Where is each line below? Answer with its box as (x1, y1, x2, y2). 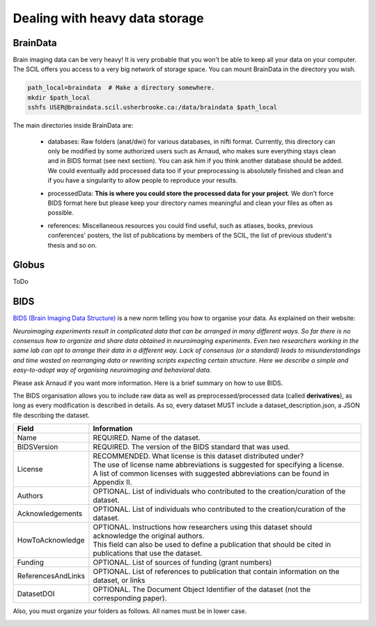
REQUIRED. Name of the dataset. (93, 433, 201, 443)
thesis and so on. (47, 241, 97, 249)
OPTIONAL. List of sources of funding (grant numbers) (93, 558, 272, 568)
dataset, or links (93, 575, 146, 585)
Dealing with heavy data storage (13, 10, 205, 26)
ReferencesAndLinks (17, 571, 86, 581)
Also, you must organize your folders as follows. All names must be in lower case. (13, 607, 247, 615)
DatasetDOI (17, 589, 55, 599)
